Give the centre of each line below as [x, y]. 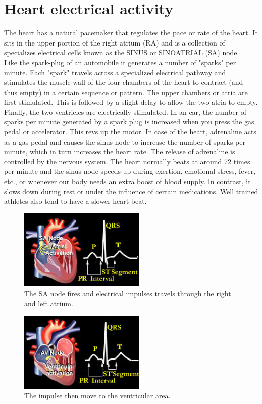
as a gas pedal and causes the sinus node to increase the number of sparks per [125, 141]
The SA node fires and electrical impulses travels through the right [128, 293]
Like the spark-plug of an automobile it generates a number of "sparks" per [120, 62]
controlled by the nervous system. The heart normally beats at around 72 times [127, 161]
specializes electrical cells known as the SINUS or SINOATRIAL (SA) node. [122, 52]
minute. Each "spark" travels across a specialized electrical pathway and [115, 72]
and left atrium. [49, 303]
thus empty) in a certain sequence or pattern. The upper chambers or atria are [126, 92]
